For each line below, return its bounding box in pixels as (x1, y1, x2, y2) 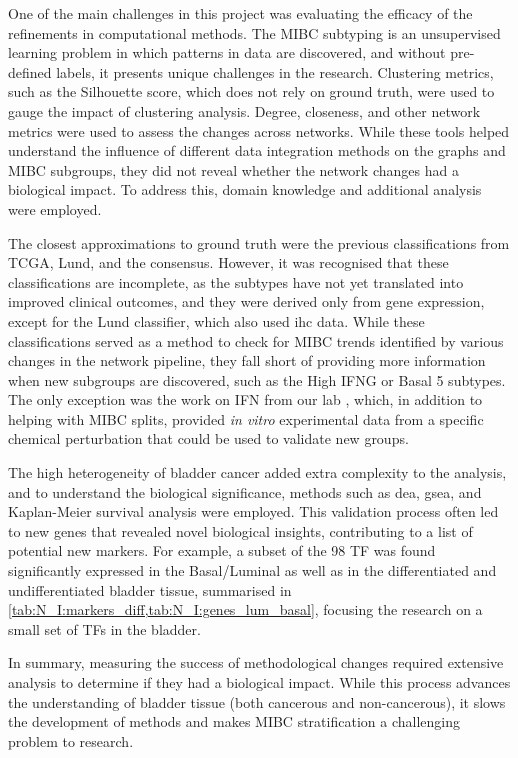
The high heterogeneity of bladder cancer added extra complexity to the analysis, (8, 462, 507, 483)
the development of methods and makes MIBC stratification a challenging (8, 711, 460, 732)
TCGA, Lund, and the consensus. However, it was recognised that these (8, 252, 449, 273)
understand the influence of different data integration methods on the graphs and (8, 140, 506, 161)
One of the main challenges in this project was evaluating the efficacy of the (8, 3, 473, 23)
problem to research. (8, 730, 134, 751)
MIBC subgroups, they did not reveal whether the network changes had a (8, 159, 459, 180)
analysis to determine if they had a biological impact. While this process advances (8, 672, 511, 692)
